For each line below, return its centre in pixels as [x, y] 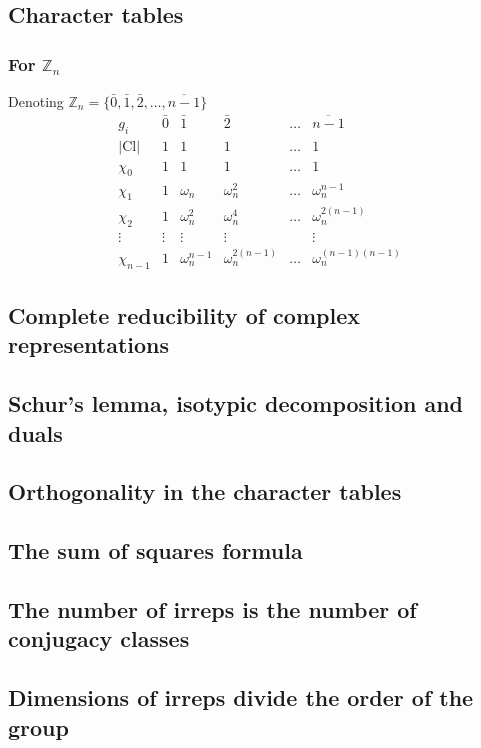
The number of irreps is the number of [212, 608]
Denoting [36, 101]
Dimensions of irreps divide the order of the [241, 697]
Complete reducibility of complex [184, 315]
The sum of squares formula [155, 550]
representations [89, 344]
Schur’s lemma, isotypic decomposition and [236, 403]
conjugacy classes [99, 638]
